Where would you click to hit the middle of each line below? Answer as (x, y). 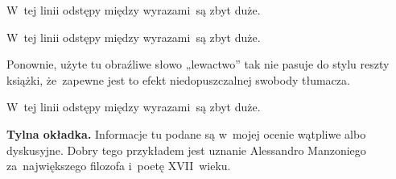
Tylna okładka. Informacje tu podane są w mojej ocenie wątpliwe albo (186, 133)
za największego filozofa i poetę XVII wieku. (119, 166)
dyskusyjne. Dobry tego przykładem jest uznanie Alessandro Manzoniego (186, 150)
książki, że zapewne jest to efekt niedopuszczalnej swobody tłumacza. (178, 79)
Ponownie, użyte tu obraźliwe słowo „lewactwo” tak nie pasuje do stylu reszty (198, 64)
